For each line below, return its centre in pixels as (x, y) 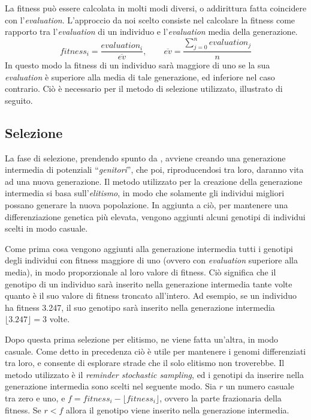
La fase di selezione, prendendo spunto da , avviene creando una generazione (145, 157)
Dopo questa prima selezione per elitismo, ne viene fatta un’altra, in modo (141, 339)
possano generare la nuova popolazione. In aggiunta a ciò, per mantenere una (147, 205)
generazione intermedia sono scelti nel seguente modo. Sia (111, 386)
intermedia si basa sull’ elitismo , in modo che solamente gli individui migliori (145, 193)
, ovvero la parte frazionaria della (221, 397)
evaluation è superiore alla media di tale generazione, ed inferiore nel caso (140, 76)
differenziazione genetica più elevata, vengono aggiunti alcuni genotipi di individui (155, 216)
